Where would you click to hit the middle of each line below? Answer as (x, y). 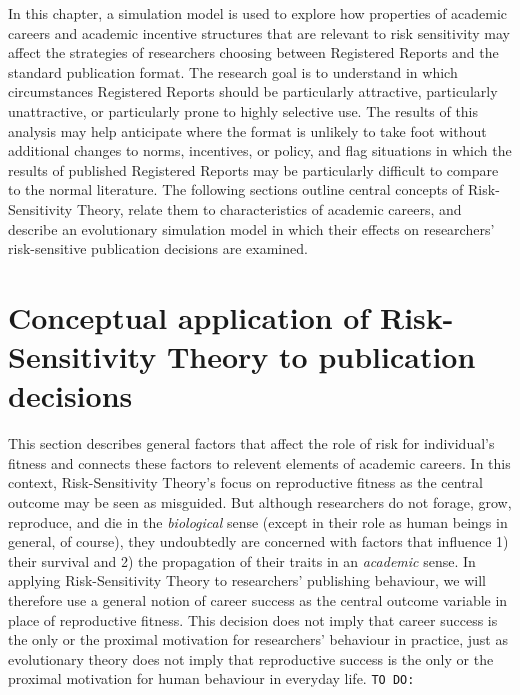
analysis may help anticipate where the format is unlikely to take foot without (247, 130)
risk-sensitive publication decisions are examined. (158, 248)
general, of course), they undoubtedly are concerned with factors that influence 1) (258, 541)
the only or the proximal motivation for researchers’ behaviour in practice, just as (258, 639)
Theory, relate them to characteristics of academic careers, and (269, 208)
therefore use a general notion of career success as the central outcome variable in (258, 599)
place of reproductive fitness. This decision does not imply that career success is (253, 619)
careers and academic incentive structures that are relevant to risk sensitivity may (259, 32)
